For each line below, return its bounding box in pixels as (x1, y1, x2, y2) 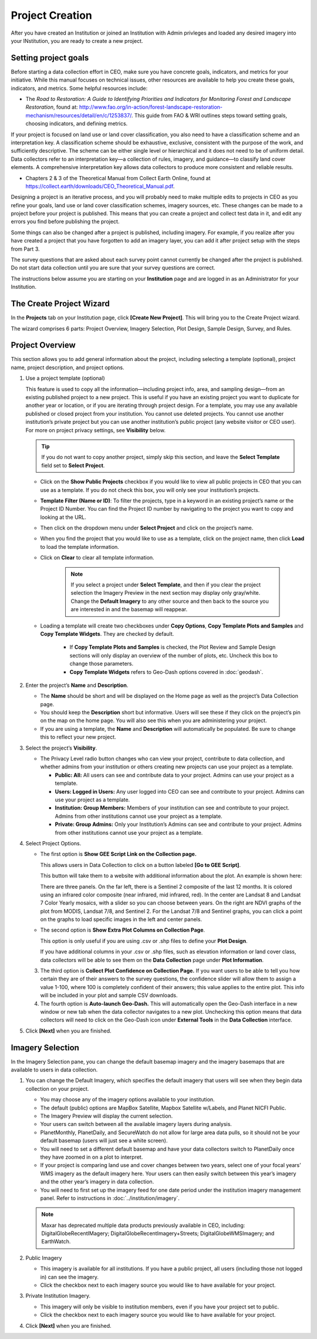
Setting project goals (11, 53, 89, 63)
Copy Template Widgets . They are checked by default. (40, 630, 174, 637)
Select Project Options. (25, 839, 82, 846)
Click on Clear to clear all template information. (40, 554, 155, 561)
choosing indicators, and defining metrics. (25, 120, 128, 127)
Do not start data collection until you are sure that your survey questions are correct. (11, 264, 215, 271)
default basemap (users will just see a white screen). (40, 1137, 168, 1144)
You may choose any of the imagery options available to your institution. (40, 1096, 215, 1103)
